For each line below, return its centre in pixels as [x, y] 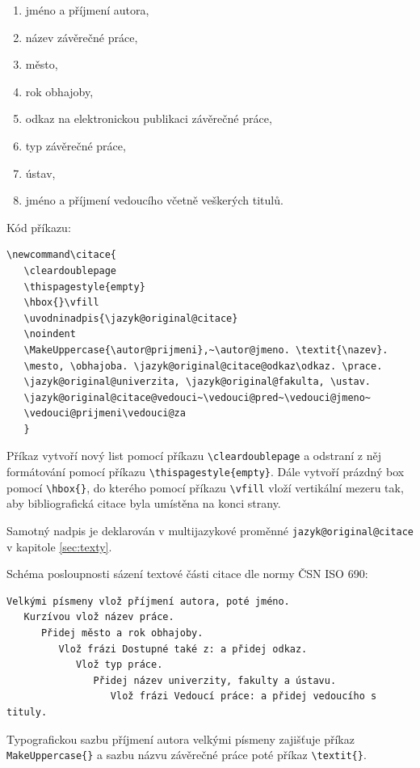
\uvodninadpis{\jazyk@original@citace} [131, 318]
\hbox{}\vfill [61, 303]
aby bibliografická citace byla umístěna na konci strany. [144, 503]
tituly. [27, 713]
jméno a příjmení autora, [87, 10]
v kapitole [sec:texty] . [59, 546]
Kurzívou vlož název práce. [99, 617]
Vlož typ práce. [119, 665]
